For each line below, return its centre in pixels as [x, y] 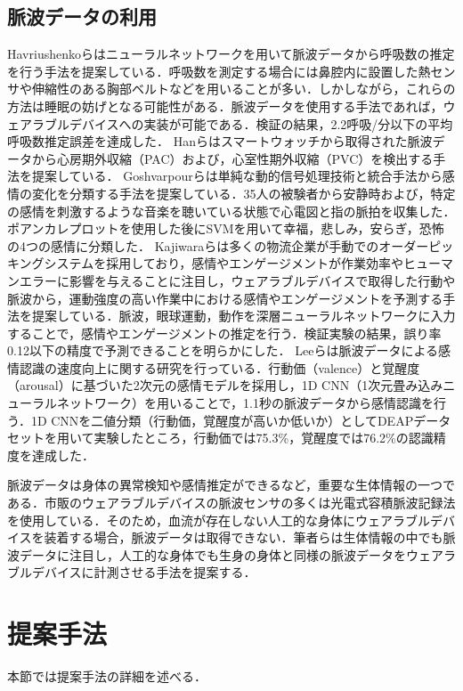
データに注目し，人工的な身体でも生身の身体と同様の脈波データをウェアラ [237, 554]
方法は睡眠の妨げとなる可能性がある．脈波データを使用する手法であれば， [225, 106]
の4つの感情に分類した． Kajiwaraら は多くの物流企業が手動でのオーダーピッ [231, 245]
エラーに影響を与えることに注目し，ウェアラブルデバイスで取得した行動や [237, 280]
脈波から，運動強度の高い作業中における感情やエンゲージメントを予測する [225, 298]
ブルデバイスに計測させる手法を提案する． [132, 572]
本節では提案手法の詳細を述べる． [107, 676]
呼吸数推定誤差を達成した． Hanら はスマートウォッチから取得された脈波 [220, 141]
